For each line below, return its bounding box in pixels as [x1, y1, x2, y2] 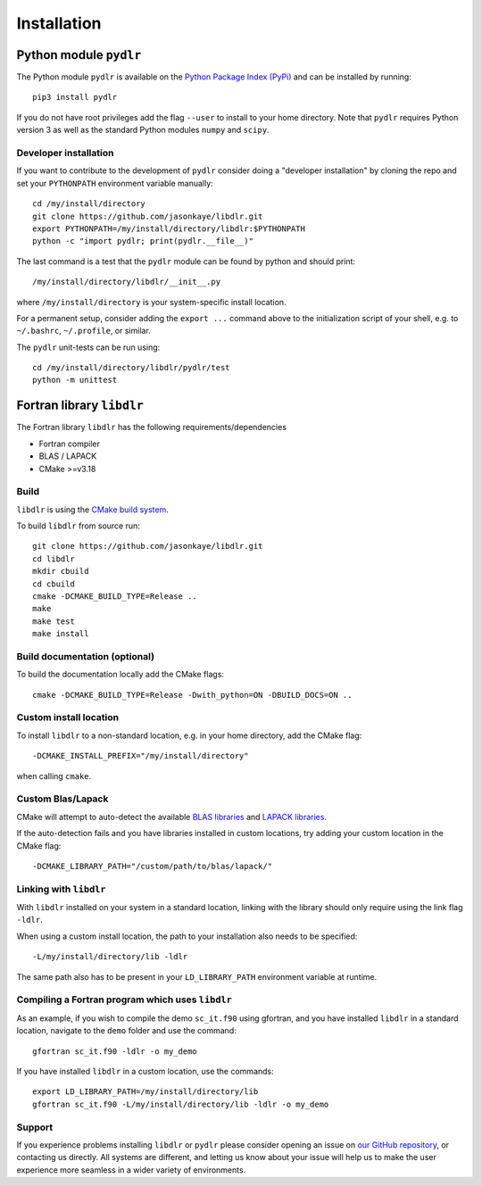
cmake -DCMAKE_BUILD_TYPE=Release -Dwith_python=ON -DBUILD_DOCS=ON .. [32, 690, 353, 700]
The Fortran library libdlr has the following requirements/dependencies [16, 422, 287, 433]
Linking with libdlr [16, 883, 106, 895]
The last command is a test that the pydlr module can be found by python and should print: [16, 255, 356, 267]
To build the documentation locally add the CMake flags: [16, 669, 225, 680]
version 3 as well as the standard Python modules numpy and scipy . [16, 125, 270, 136]
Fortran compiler [38, 438, 100, 449]
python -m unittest [32, 375, 118, 386]
